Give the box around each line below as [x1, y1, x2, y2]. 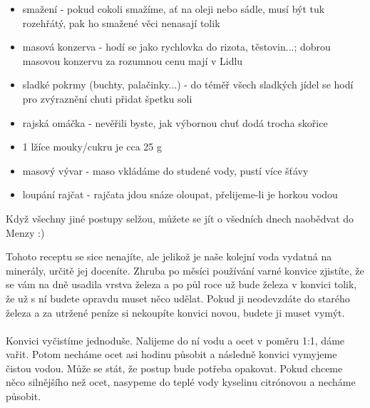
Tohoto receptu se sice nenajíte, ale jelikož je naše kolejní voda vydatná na [6, 249, 332, 264]
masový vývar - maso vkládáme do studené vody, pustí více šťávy [22, 163, 309, 178]
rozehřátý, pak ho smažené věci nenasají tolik [22, 15, 220, 30]
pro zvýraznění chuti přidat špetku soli [22, 91, 192, 106]
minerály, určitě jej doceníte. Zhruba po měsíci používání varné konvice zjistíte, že [6, 262, 364, 277]
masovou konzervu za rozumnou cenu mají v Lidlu [22, 53, 243, 68]
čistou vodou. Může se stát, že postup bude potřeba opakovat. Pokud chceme [6, 360, 343, 375]
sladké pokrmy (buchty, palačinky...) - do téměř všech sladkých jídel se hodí [22, 77, 354, 92]
